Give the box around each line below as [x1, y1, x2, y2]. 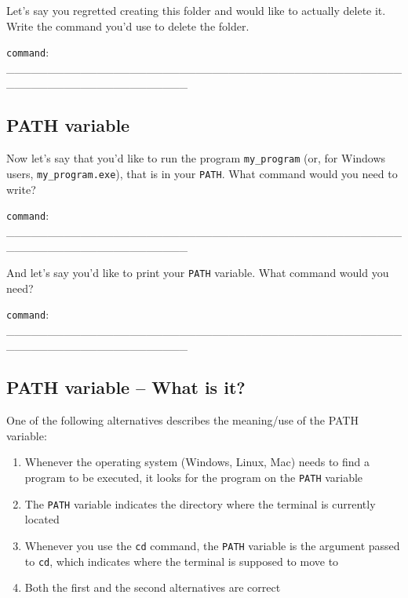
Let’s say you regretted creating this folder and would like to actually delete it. [6, 2, 386, 18]
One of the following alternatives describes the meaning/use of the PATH [6, 412, 359, 428]
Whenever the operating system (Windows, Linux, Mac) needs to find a [24, 454, 370, 470]
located [24, 511, 60, 527]
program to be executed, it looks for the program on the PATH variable [24, 469, 363, 486]
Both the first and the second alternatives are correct [24, 579, 281, 596]
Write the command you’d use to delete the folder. [6, 17, 250, 34]
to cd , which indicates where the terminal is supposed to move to [24, 552, 339, 569]
